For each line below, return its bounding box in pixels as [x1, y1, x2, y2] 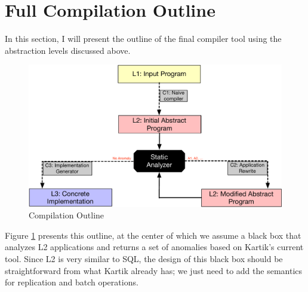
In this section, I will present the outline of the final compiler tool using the [5, 32, 282, 45]
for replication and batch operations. [5, 276, 138, 288]
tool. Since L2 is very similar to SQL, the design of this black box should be [5, 252, 283, 264]
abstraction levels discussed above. [5, 44, 131, 56]
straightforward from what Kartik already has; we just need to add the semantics [5, 264, 303, 276]
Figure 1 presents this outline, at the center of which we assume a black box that [5, 229, 301, 241]
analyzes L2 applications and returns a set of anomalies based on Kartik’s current [5, 241, 304, 253]
